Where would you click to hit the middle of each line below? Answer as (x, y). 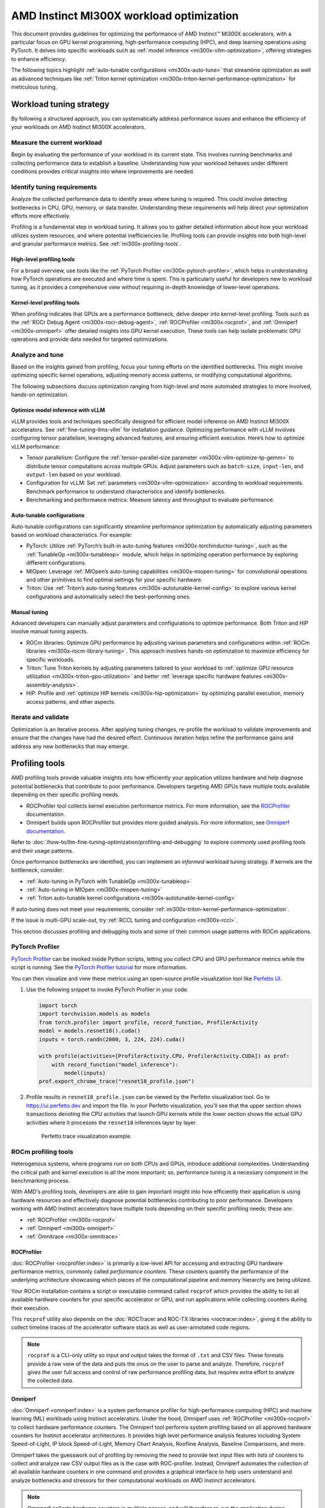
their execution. (30, 1308)
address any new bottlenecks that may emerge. (70, 746)
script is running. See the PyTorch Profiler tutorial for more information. (99, 968)
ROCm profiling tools (42, 1152)
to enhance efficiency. (39, 59)
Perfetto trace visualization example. (87, 1136)
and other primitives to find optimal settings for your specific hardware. (114, 580)
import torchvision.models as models (94, 1014)
